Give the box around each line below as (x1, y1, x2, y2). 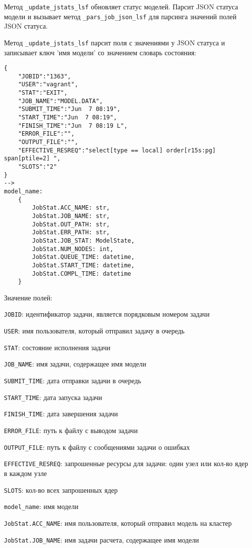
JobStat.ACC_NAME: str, (32, 204, 110, 212)
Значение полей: (4, 292, 53, 302)
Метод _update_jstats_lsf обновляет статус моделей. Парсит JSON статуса (4, 1, 238, 11)
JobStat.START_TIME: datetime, (32, 261, 135, 269)
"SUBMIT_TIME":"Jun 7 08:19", (18, 106, 121, 113)
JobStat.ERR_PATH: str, (32, 229, 110, 236)
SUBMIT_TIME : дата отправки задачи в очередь (4, 375, 142, 386)
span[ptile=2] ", (4, 155, 61, 162)
